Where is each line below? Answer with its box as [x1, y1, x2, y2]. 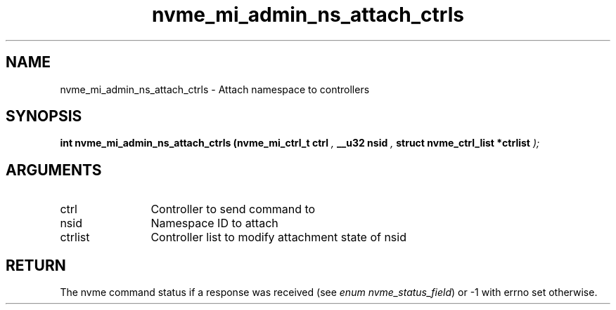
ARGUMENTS [6, 161, 102, 179]
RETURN [6, 256, 66, 274]
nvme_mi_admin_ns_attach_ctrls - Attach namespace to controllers [60, 83, 370, 95]
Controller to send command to [150, 202, 316, 217]
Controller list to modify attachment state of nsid [150, 230, 406, 245]
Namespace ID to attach [150, 216, 278, 231]
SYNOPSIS [6, 107, 82, 126]
